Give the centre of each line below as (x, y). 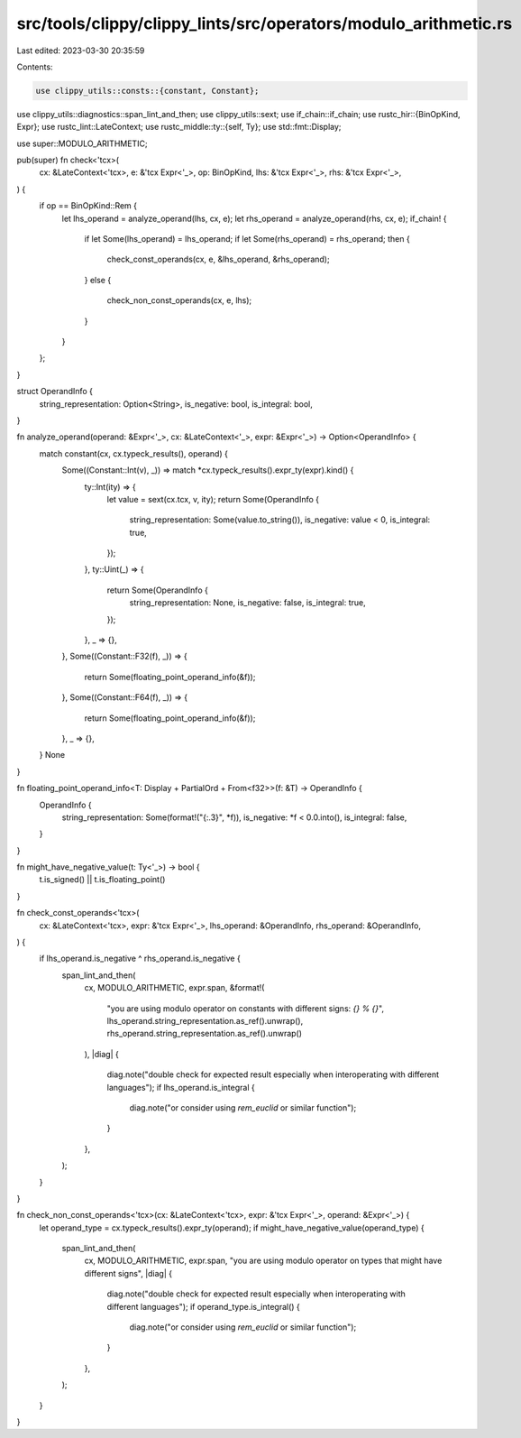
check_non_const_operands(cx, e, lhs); (179, 300)
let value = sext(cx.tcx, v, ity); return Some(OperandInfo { (213, 499)
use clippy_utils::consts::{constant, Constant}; (147, 91)
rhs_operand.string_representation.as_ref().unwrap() (204, 1034)
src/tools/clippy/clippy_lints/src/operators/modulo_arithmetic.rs (265, 23)
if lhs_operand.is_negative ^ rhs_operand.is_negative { (140, 959)
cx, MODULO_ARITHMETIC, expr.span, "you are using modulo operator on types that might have (263, 1261)
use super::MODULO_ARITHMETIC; (82, 143)
